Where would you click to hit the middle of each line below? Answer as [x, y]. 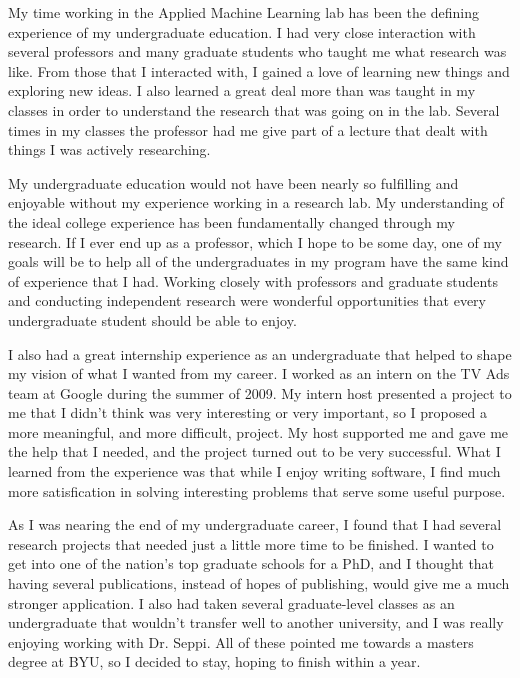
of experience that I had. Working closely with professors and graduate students [253, 280]
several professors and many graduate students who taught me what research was [257, 51]
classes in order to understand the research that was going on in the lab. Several [254, 109]
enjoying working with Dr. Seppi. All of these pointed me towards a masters [241, 641]
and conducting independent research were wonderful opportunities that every [247, 300]
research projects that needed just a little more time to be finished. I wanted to [251, 543]
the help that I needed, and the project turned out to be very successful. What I [254, 451]
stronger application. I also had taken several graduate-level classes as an [231, 602]
